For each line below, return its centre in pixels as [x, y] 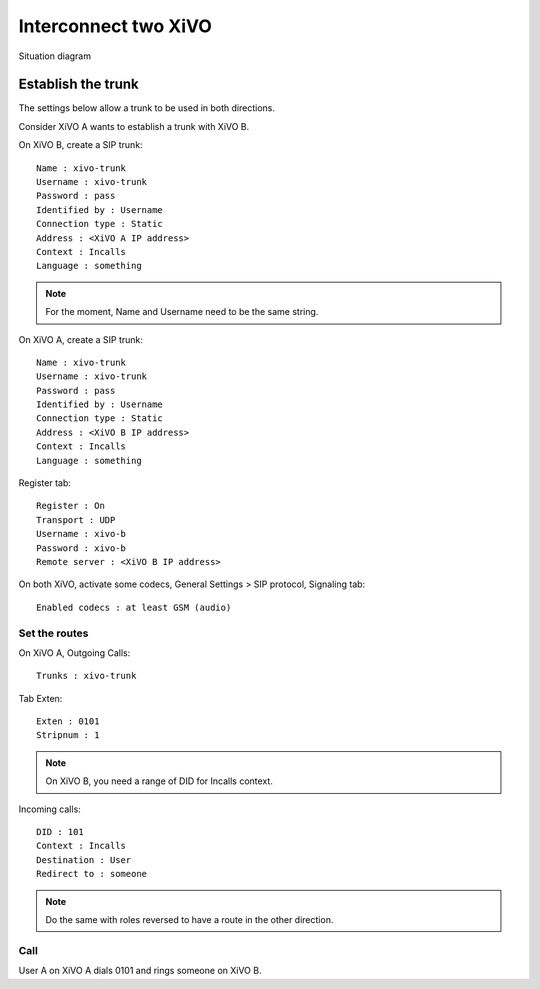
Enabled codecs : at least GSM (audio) [134, 607]
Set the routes [53, 633]
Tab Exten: [40, 698]
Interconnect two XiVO [115, 26]
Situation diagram [55, 56]
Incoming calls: [50, 809]
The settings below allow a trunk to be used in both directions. [146, 108]
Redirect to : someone [92, 874]
